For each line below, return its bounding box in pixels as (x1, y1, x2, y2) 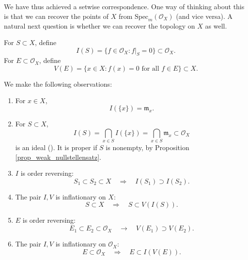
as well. (205, 21, 227, 31)
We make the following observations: (4, 78, 112, 89)
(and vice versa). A (176, 11, 233, 21)
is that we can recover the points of (4, 11, 109, 21)
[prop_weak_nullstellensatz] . (15, 152, 101, 162)
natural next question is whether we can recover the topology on (4, 21, 195, 31)
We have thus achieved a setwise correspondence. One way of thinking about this (4, 1, 245, 11)
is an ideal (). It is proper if (15, 142, 97, 153)
